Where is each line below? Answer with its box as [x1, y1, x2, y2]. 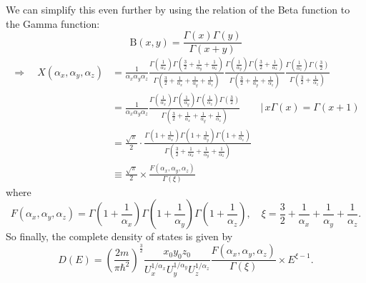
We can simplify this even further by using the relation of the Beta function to [6, 2, 350, 16]
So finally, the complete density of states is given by [6, 229, 233, 244]
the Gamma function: [6, 16, 100, 31]
